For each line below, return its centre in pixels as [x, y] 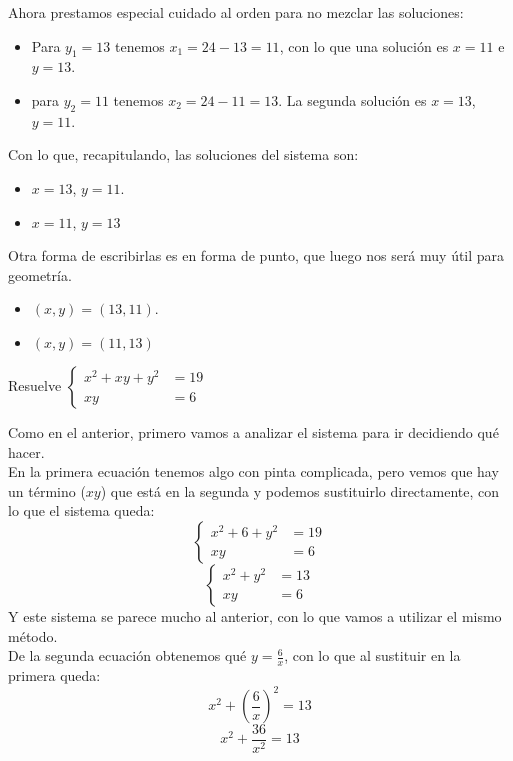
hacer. [26, 451]
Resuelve [35, 384]
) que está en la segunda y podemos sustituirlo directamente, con [299, 490]
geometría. [40, 274]
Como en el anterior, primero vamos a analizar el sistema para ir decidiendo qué [253, 431]
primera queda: [54, 674]
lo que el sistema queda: [81, 510]
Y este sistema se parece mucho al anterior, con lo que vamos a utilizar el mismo [255, 615]
